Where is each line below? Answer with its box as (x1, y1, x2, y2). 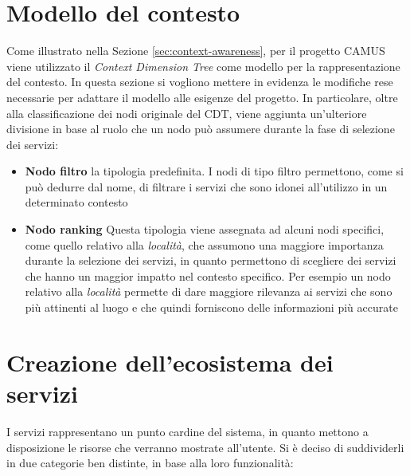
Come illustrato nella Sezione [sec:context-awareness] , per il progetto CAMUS (6, 42, 385, 59)
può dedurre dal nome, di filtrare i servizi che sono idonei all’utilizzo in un (25, 178, 388, 195)
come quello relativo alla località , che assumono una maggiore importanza (25, 236, 384, 253)
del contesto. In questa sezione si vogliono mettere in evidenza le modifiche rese (6, 73, 393, 90)
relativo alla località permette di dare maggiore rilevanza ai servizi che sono (25, 283, 392, 300)
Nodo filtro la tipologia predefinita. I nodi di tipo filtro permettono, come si (25, 163, 404, 179)
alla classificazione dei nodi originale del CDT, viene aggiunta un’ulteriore (6, 104, 367, 121)
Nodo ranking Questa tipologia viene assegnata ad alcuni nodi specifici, (25, 221, 385, 238)
